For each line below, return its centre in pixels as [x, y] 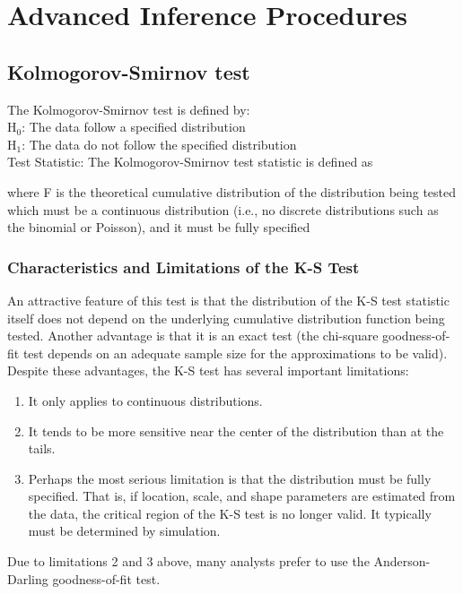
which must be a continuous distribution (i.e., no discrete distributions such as [223, 209]
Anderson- [402, 561]
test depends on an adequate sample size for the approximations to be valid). [235, 353]
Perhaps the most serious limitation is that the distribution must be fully [230, 478]
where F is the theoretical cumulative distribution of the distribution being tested [232, 191]
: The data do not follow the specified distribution [159, 144]
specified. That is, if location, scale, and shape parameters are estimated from [242, 496]
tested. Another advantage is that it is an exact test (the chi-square [193, 336]
